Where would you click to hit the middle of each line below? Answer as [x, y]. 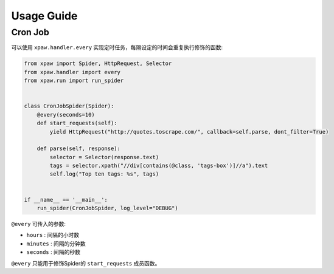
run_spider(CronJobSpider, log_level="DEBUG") [108, 208]
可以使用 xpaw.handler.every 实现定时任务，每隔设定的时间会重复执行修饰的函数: [117, 47]
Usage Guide [44, 16]
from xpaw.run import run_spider [74, 81]
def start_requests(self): [77, 123]
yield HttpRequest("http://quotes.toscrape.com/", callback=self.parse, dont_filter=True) [189, 132]
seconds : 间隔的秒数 [53, 252]
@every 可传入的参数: [39, 224]
